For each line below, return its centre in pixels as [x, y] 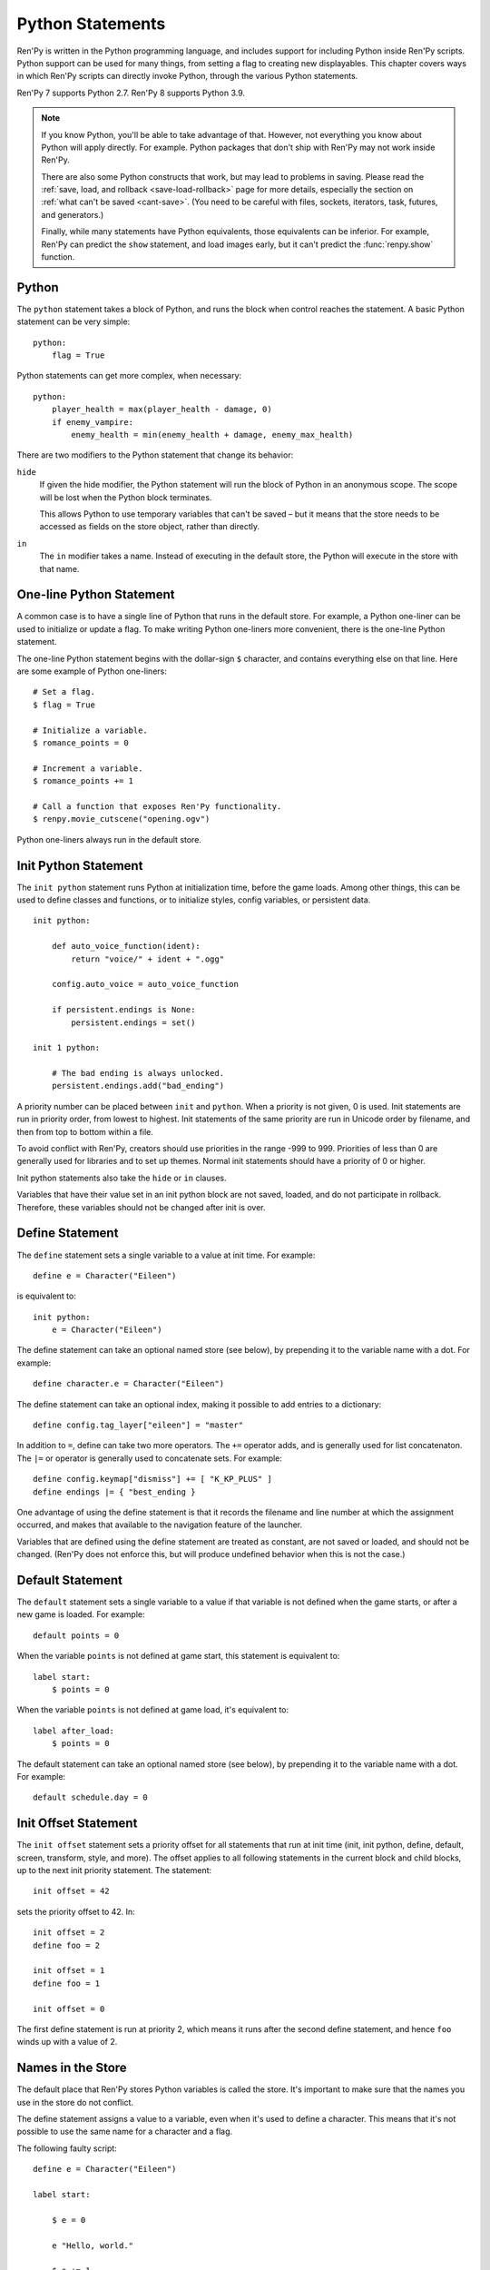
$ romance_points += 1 [83, 781]
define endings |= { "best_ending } [114, 1492]
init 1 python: [67, 1048]
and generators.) [73, 214]
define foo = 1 [67, 1983]
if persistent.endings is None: [123, 1010]
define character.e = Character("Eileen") [129, 1384]
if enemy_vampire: [93, 422]
